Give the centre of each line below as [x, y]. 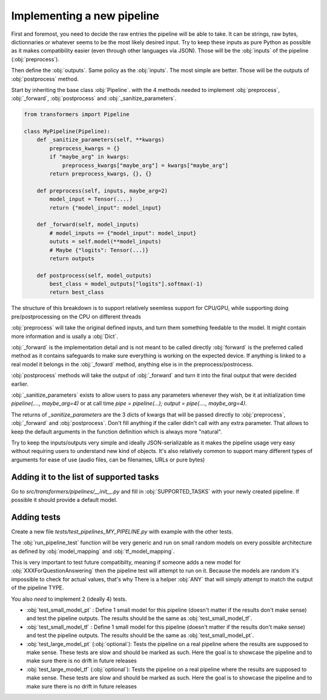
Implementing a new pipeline [85, 16]
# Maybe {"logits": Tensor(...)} [99, 250]
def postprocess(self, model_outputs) [94, 275]
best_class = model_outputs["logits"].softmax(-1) [126, 284]
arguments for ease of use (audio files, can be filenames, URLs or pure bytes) [108, 460]
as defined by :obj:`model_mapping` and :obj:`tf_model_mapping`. [93, 551]
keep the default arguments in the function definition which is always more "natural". [117, 431]
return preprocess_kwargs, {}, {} [101, 173]
